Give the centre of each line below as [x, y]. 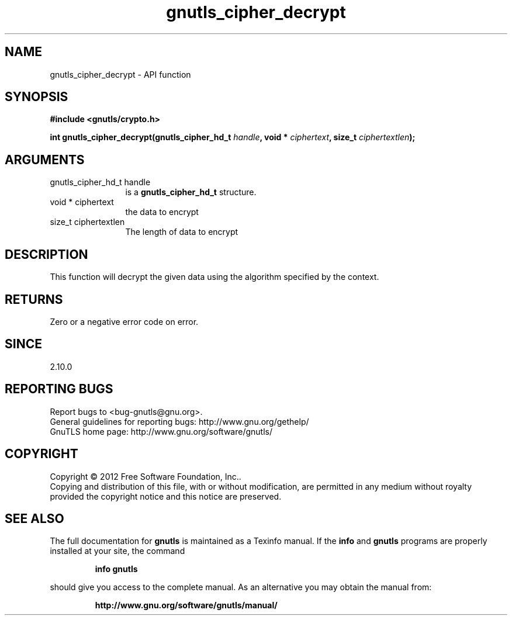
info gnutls [116, 569]
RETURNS [34, 299]
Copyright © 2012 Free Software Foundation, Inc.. [146, 476]
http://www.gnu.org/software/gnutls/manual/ [186, 605]
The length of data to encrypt [182, 232]
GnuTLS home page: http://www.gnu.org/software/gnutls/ [161, 431]
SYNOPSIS [37, 97]
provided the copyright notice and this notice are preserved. [166, 496]
